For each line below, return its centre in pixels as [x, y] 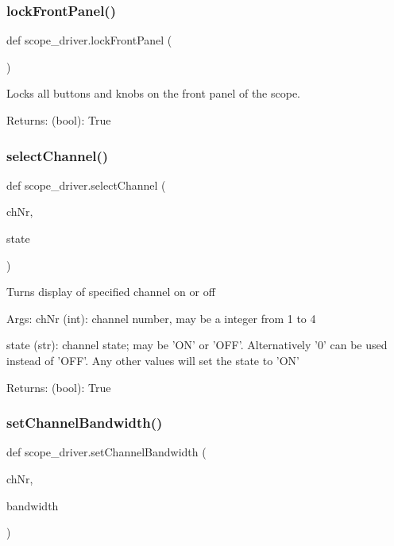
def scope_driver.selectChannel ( [86, 185]
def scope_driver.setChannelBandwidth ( [106, 452]
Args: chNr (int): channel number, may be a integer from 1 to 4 [161, 318]
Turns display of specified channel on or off [111, 292]
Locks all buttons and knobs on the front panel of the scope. [154, 93]
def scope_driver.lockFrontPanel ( [89, 40]
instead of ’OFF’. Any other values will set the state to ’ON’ [153, 360]
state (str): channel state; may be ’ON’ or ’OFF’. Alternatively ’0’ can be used [197, 345]
